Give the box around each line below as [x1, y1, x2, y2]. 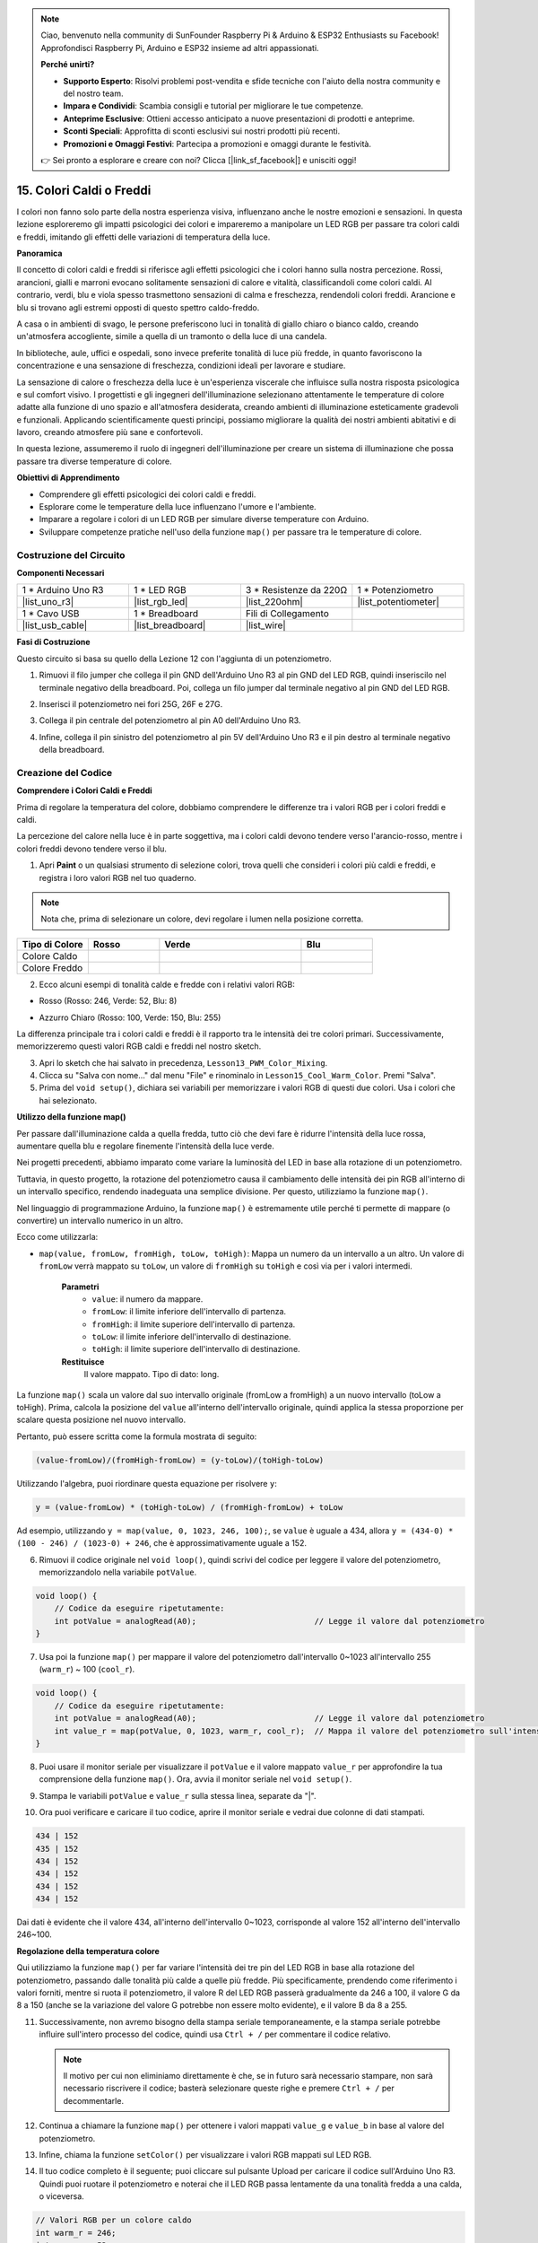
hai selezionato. [39, 1095, 98, 1105]
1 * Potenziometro [357, 584, 434, 597]
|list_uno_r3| [22, 596, 74, 608]
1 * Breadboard [134, 607, 199, 620]
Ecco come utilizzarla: [16, 1232, 99, 1243]
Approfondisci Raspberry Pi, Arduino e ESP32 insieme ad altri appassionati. [40, 42, 319, 53]
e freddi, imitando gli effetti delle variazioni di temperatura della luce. [16, 231, 271, 242]
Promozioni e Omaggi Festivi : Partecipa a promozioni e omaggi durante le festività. [63, 138, 372, 149]
